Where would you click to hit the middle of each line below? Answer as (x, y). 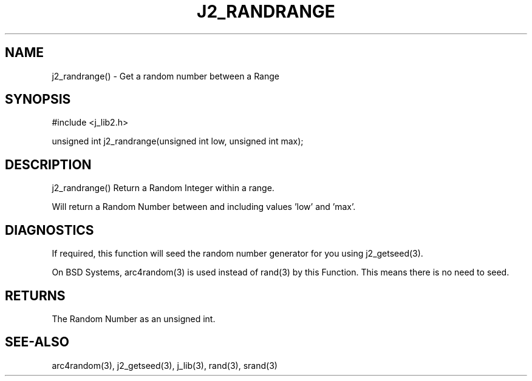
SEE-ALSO (37, 342)
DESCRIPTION (48, 164)
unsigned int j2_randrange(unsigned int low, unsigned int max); (178, 141)
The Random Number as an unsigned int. (134, 319)
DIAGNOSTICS (49, 230)
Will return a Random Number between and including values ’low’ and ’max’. (204, 207)
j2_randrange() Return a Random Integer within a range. (163, 188)
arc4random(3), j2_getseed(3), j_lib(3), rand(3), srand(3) (165, 365)
